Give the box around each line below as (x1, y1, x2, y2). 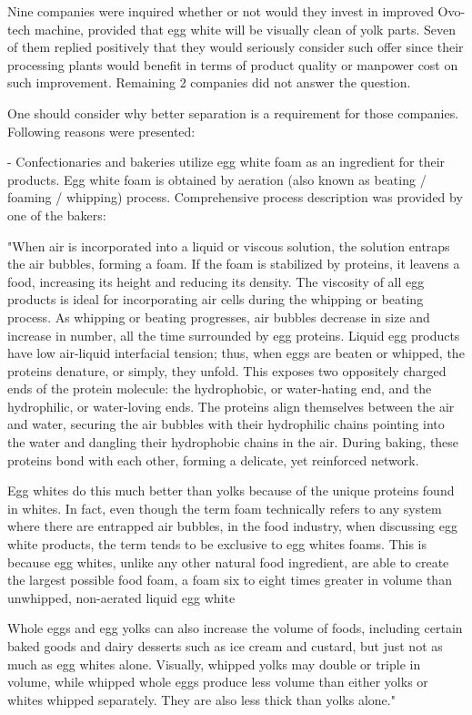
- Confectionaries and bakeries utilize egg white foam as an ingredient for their (7, 152, 446, 171)
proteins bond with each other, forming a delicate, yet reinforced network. (7, 450, 419, 469)
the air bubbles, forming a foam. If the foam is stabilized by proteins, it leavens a (7, 254, 460, 273)
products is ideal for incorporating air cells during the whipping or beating (7, 290, 424, 309)
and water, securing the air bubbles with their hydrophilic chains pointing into (7, 414, 445, 434)
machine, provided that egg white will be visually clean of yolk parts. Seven (34, 19, 456, 38)
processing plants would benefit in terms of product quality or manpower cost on (7, 55, 458, 74)
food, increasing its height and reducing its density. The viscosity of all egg (7, 271, 425, 291)
